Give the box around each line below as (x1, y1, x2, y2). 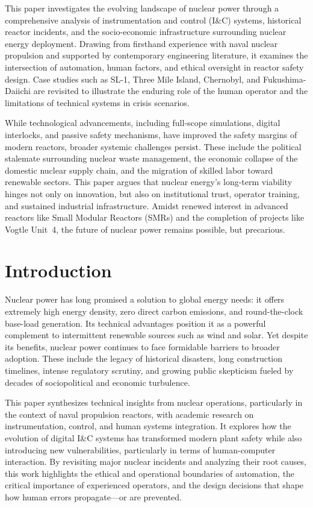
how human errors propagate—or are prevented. (5, 490, 182, 503)
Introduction (5, 258, 112, 283)
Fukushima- (262, 72, 306, 85)
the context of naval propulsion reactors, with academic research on (5, 408, 254, 420)
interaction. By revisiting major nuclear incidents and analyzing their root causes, (5, 455, 306, 468)
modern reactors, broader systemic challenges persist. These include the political (5, 140, 302, 153)
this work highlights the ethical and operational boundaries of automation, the (5, 467, 295, 479)
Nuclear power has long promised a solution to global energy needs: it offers (5, 293, 285, 306)
